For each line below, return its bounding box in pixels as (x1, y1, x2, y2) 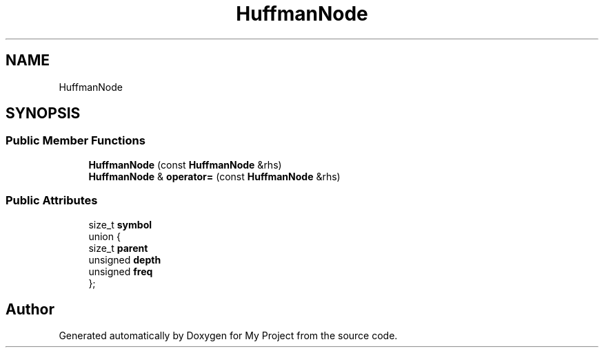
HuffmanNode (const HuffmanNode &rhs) (88, 158, 282, 171)
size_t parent (88, 242, 148, 254)
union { (88, 230, 121, 242)
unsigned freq (88, 265, 153, 277)
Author (6, 300, 54, 318)
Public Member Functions (6, 133, 145, 148)
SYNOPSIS (6, 105, 81, 122)
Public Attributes (6, 193, 98, 208)
